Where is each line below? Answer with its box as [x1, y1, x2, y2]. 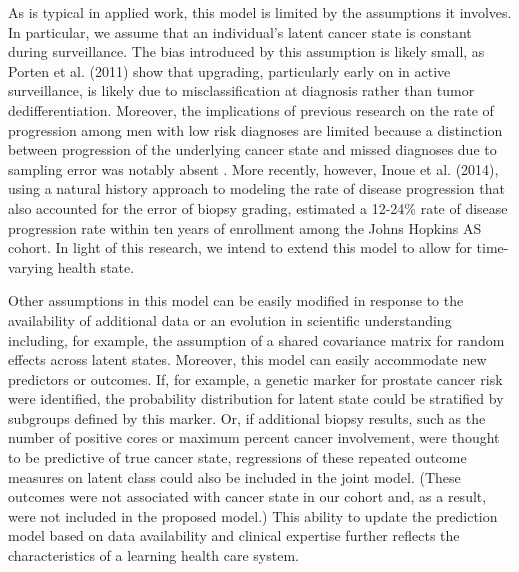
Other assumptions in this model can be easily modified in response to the [8, 290, 464, 311]
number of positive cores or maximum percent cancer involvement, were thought [8, 427, 500, 448]
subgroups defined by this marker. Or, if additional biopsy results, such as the [8, 407, 486, 428]
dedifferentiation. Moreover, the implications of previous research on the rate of [8, 99, 494, 120]
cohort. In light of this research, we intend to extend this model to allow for [8, 237, 472, 258]
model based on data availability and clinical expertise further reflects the [8, 525, 460, 546]
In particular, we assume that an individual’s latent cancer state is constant [8, 21, 472, 42]
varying [8, 256, 54, 277]
